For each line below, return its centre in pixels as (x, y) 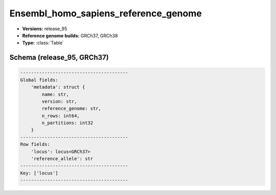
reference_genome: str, (72, 109)
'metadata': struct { (58, 87)
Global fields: (39, 80)
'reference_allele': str (62, 159)
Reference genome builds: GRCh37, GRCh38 (70, 35)
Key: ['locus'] (39, 173)
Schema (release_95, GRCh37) (59, 58)
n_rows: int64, (61, 116)
